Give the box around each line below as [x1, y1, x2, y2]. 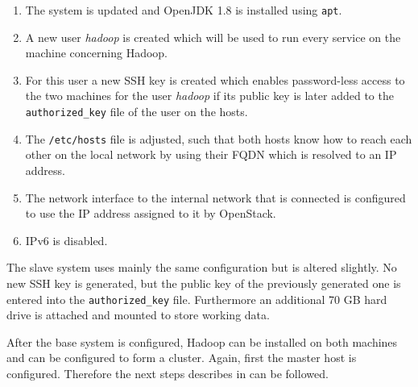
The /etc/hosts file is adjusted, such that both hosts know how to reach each [25, 130, 412, 147]
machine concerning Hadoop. [25, 44, 168, 61]
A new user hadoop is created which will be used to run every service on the [25, 28, 401, 45]
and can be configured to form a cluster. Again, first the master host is [6, 349, 357, 366]
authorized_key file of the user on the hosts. [25, 103, 248, 120]
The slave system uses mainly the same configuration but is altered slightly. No [6, 259, 397, 276]
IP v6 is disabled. [25, 231, 108, 248]
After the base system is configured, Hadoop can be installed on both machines [6, 333, 398, 350]
